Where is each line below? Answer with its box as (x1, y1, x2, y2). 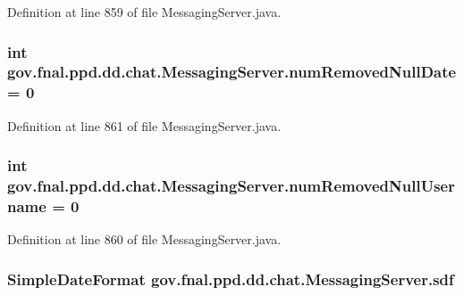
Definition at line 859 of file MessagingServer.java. (7, 3, 282, 20)
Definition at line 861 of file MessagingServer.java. (7, 116, 282, 135)
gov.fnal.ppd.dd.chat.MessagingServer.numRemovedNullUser (7, 175, 455, 197)
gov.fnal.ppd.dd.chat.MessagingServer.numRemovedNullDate (7, 61, 457, 83)
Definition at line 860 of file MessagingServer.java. (7, 230, 282, 249)
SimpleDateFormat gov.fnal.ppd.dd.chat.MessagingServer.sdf (7, 267, 454, 290)
